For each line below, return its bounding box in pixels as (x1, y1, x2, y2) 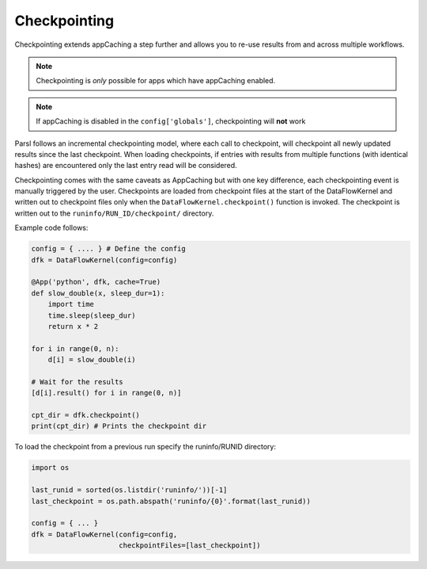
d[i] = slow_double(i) (47, 355, 136, 365)
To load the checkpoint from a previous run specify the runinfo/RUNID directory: (14, 442, 277, 452)
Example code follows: (14, 223, 89, 233)
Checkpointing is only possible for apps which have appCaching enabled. (36, 76, 276, 86)
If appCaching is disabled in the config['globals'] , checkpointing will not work (36, 116, 306, 126)
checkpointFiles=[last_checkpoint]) (119, 541, 261, 550)
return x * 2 (47, 322, 99, 330)
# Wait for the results (31, 377, 124, 386)
